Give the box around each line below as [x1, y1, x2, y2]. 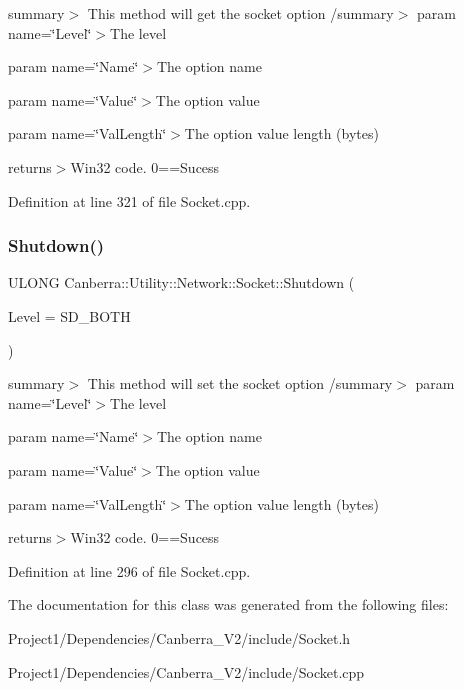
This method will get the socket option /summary [87, 3, 394, 23]
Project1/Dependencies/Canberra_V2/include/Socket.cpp [8, 661, 365, 682]
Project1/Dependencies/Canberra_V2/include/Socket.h [8, 627, 351, 648]
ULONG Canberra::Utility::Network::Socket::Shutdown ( [8, 272, 355, 293]
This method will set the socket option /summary [87, 373, 393, 394]
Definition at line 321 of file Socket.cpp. [8, 190, 251, 211]
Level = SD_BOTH [8, 305, 131, 326]
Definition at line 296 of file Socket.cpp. [8, 560, 251, 581]
